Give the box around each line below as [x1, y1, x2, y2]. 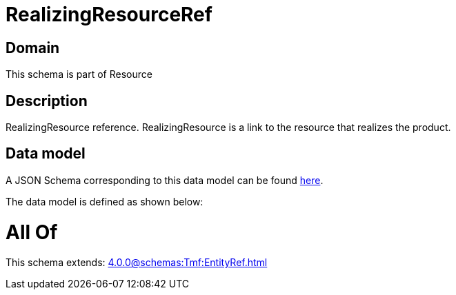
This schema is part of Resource [6, 68, 152, 81]
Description [6, 92, 88, 110]
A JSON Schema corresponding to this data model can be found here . [6, 174, 324, 186]
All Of [6, 220, 58, 244]
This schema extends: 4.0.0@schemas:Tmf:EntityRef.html [6, 256, 268, 269]
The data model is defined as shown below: [6, 195, 204, 207]
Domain [6, 39, 60, 57]
